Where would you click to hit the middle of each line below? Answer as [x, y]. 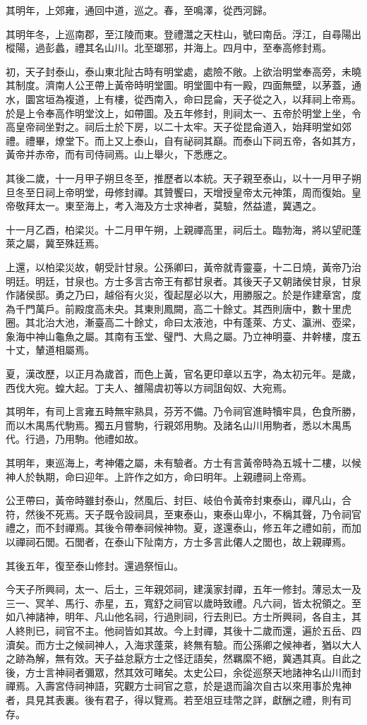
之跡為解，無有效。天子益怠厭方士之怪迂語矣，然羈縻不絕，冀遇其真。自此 [179, 658]
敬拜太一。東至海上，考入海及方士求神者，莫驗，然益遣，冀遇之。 [168, 206]
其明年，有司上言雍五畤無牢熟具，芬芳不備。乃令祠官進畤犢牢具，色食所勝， [183, 411]
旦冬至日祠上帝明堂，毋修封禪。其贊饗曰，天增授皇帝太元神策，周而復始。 [179, 192]
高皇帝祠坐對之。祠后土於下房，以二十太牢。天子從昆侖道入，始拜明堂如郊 [179, 127]
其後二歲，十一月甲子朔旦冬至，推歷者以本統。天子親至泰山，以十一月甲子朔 [183, 178]
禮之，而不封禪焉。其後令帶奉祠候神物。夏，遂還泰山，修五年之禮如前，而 [179, 528]
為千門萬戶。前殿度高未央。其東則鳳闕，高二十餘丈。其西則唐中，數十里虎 [179, 308]
